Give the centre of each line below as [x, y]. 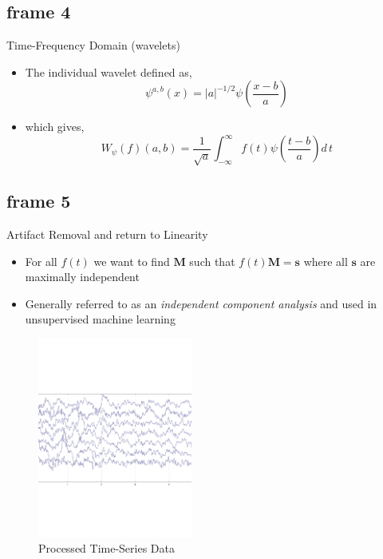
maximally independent [82, 277]
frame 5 [39, 201]
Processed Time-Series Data [107, 548]
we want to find [132, 261]
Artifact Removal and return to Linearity [107, 234]
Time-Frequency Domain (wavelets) [93, 45]
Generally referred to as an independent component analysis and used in [201, 303]
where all [326, 261]
